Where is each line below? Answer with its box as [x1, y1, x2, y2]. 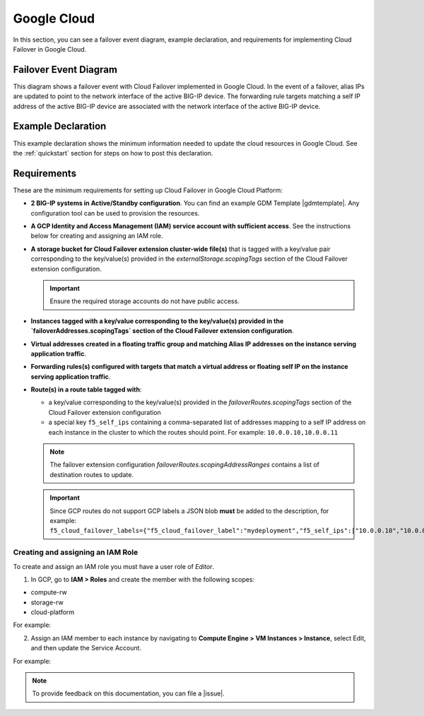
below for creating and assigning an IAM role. [30, 232, 163, 240]
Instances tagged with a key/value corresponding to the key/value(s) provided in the [30, 317, 284, 325]
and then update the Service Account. [30, 644, 141, 652]
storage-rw [30, 598, 64, 606]
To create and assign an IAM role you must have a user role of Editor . [13, 562, 215, 570]
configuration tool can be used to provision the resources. [30, 209, 200, 217]
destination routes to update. [49, 470, 134, 479]
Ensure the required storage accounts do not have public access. [49, 297, 240, 305]
